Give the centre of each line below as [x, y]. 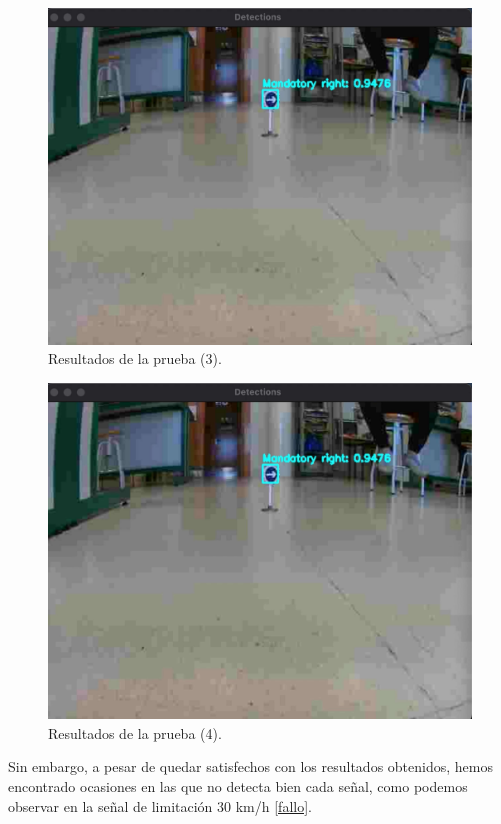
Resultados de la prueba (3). [135, 358]
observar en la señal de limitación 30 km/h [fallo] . [160, 805]
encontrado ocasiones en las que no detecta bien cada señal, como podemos [238, 786]
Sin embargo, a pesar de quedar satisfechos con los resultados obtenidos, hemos [250, 766]
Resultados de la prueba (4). [135, 732]
